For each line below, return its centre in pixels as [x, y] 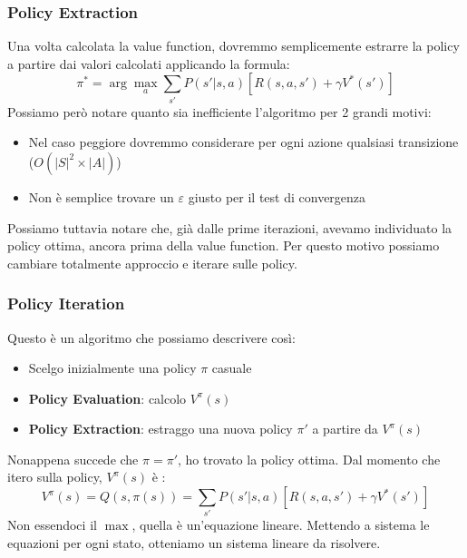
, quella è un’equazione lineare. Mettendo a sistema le [281, 525]
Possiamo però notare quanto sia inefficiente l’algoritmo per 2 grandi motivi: [219, 111]
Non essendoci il [52, 525]
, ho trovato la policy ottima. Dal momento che [309, 459]
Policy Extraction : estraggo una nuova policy [161, 429]
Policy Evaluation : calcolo [107, 398]
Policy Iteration [66, 303]
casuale [232, 368]
